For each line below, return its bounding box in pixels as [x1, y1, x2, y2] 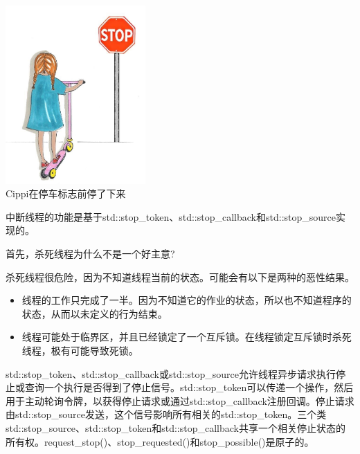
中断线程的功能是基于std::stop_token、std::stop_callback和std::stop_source [6, 209, 336, 224]
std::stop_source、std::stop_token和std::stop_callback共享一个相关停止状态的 [6, 420, 345, 435]
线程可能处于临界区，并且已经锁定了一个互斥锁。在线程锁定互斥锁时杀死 [21, 329, 352, 344]
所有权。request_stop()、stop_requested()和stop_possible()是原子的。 [6, 434, 314, 448]
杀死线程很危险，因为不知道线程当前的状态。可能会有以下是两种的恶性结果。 [6, 269, 354, 284]
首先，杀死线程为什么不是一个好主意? [6, 246, 175, 260]
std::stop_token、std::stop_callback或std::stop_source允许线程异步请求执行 [6, 366, 336, 381]
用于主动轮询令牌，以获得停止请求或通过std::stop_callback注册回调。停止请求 [6, 393, 354, 408]
